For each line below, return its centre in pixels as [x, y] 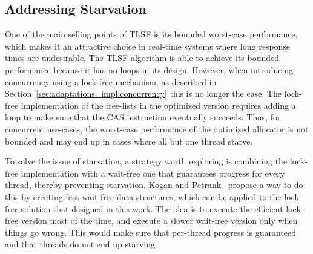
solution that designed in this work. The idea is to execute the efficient [152, 208]
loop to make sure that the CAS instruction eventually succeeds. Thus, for [143, 117]
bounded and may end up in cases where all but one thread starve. [129, 141]
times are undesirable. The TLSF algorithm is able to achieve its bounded [142, 58]
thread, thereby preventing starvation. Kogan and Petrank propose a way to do [154, 185]
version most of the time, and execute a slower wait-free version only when [159, 220]
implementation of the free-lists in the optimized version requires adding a [158, 105]
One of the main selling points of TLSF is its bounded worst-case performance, [151, 34]
